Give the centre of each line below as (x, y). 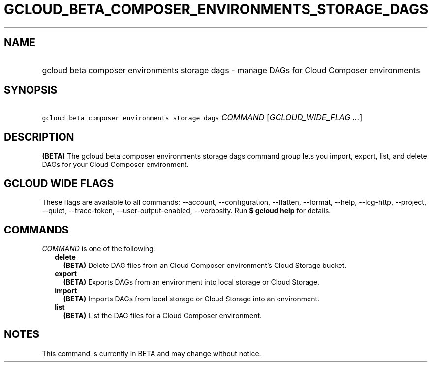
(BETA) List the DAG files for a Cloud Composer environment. (163, 315)
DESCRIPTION (39, 137)
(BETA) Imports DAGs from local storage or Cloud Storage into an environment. (191, 299)
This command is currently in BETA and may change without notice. (152, 353)
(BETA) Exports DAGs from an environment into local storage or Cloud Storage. (191, 282)
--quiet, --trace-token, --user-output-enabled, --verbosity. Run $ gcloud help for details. (186, 211)
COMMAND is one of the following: (99, 248)
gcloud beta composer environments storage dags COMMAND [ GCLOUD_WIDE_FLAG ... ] (202, 117)
